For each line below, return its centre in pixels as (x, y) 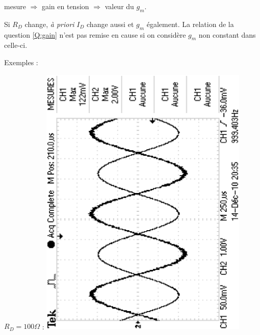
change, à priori (49, 24)
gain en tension (65, 6)
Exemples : (21, 62)
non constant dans (227, 34)
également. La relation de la (190, 24)
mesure (15, 6)
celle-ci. (16, 45)
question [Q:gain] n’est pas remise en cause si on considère (95, 34)
